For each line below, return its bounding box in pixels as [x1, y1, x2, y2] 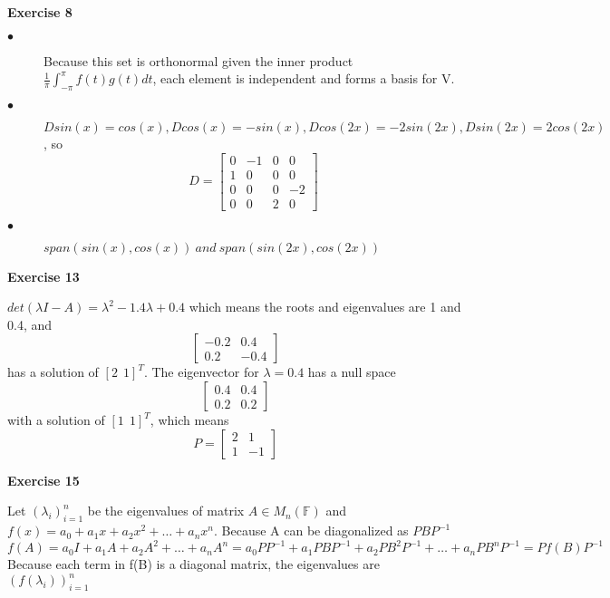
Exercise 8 [7, 3, 73, 21]
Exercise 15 [7, 470, 80, 489]
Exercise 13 [7, 266, 80, 285]
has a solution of [7, 362, 99, 381]
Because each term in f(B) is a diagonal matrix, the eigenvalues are [7, 555, 380, 574]
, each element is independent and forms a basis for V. [152, 69, 455, 88]
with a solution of [7, 410, 105, 429]
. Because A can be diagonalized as [214, 521, 409, 540]
